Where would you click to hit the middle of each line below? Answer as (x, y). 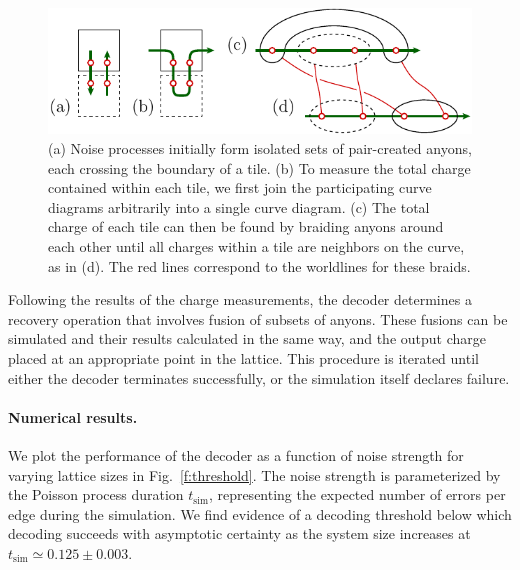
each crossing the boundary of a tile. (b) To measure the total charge (259, 167)
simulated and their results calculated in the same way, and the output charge (247, 338)
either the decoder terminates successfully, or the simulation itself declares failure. (259, 377)
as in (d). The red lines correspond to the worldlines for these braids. (259, 265)
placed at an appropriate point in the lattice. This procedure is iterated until (243, 357)
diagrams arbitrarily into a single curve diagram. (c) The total (239, 206)
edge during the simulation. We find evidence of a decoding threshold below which (260, 513)
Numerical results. (73, 416)
